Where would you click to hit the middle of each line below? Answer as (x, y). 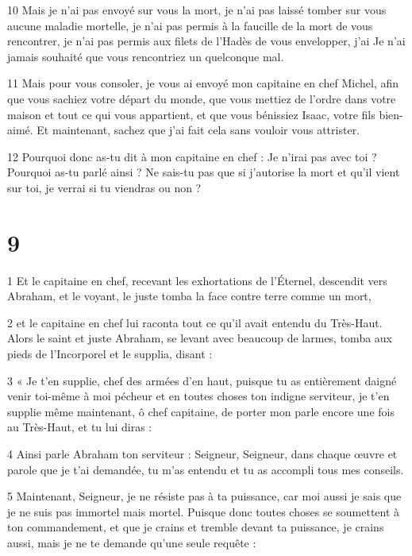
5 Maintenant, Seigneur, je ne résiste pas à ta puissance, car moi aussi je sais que (204, 496)
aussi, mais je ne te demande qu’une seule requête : (132, 542)
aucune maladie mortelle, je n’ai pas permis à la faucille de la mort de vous (190, 25)
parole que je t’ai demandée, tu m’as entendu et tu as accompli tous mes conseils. (206, 469)
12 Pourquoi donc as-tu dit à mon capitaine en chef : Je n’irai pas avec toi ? (192, 156)
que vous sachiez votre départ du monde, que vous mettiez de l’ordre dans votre (202, 98)
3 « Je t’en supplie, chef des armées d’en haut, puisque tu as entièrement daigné (202, 380)
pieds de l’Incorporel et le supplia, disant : (110, 354)
